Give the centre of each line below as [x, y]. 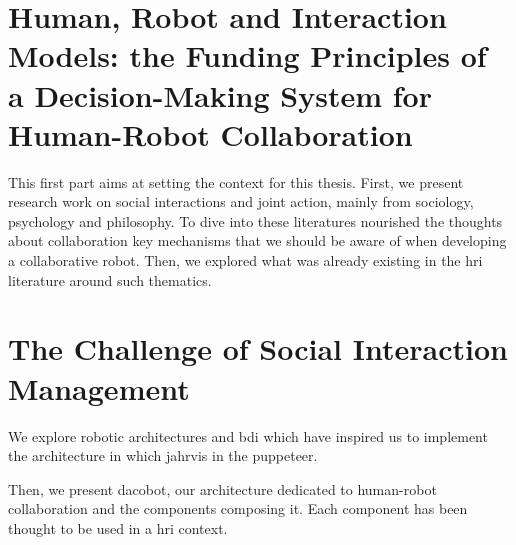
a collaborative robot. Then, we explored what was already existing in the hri [245, 260]
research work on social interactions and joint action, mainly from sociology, [241, 201]
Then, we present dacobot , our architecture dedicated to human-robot [222, 488]
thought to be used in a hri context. [118, 527]
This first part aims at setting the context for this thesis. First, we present [236, 181]
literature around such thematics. [110, 279]
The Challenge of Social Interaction [258, 348]
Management [99, 387]
